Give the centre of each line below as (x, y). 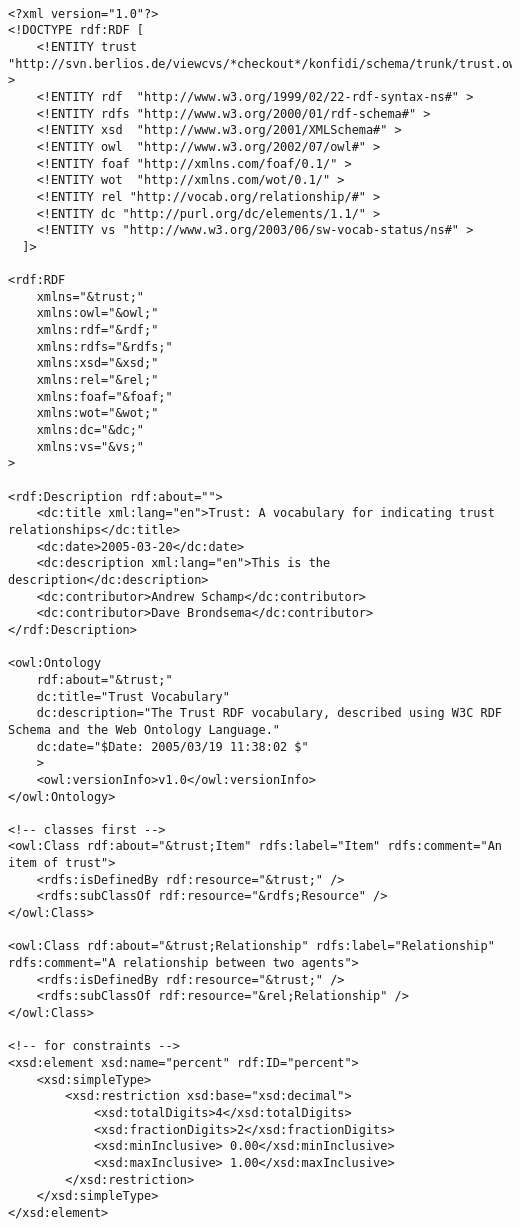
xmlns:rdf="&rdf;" (97, 330)
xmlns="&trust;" (90, 296)
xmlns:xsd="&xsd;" (97, 363)
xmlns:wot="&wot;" (97, 413)
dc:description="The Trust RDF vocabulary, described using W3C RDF (269, 713)
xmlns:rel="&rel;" (97, 380)
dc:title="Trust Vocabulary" (133, 696)
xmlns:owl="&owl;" (97, 313)
